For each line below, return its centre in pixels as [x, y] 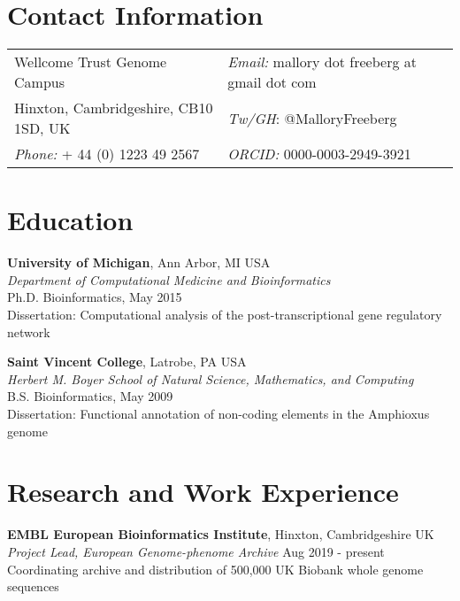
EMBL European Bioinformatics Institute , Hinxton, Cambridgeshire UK [221, 534]
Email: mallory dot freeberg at [322, 62]
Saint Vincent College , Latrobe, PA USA [127, 362]
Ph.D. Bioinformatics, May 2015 [95, 297]
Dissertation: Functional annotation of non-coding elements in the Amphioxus [218, 413]
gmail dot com [272, 82]
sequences [33, 586]
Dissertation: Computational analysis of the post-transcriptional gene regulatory [225, 315]
